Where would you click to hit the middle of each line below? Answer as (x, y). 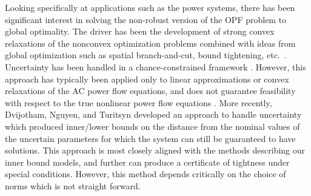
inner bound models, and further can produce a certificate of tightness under (147, 162)
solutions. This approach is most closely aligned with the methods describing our (155, 150)
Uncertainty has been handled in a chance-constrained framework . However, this (155, 66)
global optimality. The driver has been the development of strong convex (140, 31)
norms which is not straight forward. (73, 185)
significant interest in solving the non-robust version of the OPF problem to (146, 19)
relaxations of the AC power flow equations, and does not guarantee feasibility (150, 91)
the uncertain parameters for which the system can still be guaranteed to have (150, 138)
